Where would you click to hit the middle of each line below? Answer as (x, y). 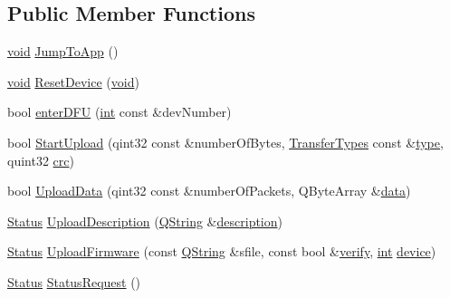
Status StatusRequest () (74, 281)
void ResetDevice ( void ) (73, 81)
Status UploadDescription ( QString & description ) (145, 221)
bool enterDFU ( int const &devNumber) (120, 112)
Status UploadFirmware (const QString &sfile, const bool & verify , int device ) (222, 251)
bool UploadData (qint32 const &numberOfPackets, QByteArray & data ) (209, 191)
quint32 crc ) (41, 160)
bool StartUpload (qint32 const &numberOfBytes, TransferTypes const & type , (225, 142)
